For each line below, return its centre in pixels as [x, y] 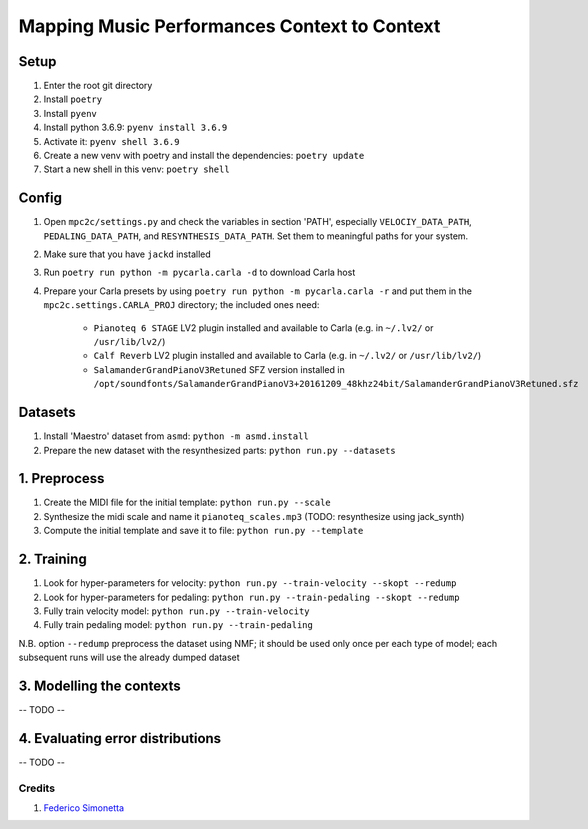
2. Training [52, 559]
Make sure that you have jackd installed [127, 254]
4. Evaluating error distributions [120, 738]
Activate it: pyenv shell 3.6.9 [111, 141]
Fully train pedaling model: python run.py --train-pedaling [178, 625]
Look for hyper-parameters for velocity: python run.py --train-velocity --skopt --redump [250, 583]
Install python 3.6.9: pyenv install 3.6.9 [135, 127]
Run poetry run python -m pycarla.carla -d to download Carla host [199, 272]
